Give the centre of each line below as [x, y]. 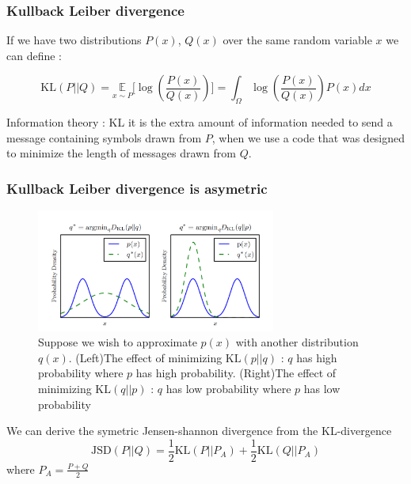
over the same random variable [297, 40]
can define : [34, 55]
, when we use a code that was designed [308, 137]
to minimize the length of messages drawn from [121, 153]
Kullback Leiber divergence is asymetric [137, 188]
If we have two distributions [74, 40]
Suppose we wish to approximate [118, 342]
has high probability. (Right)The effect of [236, 373]
